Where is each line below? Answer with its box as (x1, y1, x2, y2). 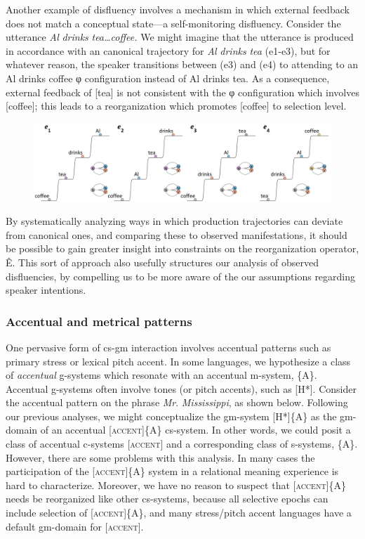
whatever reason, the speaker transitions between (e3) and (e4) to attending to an (6, 57, 359, 72)
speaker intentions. (6, 283, 86, 297)
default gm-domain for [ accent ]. (6, 519, 144, 533)
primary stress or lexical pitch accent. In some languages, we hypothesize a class (6, 353, 351, 368)
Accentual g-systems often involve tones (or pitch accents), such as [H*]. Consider (6, 381, 357, 396)
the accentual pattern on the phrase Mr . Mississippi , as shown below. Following (6, 395, 348, 410)
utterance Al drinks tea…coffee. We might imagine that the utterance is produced (6, 30, 354, 44)
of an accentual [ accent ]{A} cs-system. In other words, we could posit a (40, 422, 351, 437)
